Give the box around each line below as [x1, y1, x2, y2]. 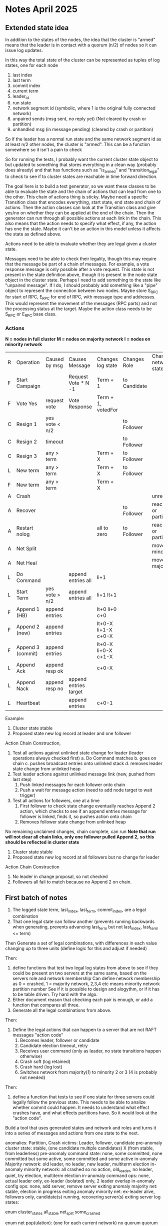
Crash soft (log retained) [19, 1058, 71, 1064]
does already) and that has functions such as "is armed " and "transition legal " [5, 166, 159, 174]
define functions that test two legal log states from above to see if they [12, 964, 158, 970]
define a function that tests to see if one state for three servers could [12, 1093, 155, 1099]
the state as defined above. [5, 231, 61, 237]
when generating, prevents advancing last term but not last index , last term [12, 923, 158, 931]
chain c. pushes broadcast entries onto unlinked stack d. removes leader [12, 760, 162, 766]
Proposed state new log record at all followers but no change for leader [12, 854, 159, 860]
